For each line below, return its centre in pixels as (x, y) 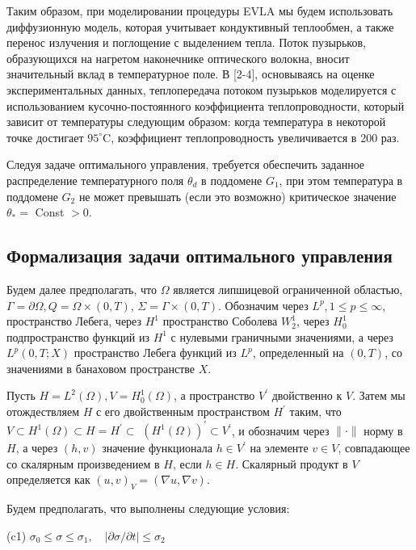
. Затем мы (379, 395)
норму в (383, 430)
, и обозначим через (280, 430)
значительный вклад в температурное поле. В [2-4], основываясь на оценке (191, 74)
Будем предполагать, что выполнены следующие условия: (148, 508)
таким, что (315, 411)
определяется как (48, 479)
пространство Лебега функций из (155, 353)
